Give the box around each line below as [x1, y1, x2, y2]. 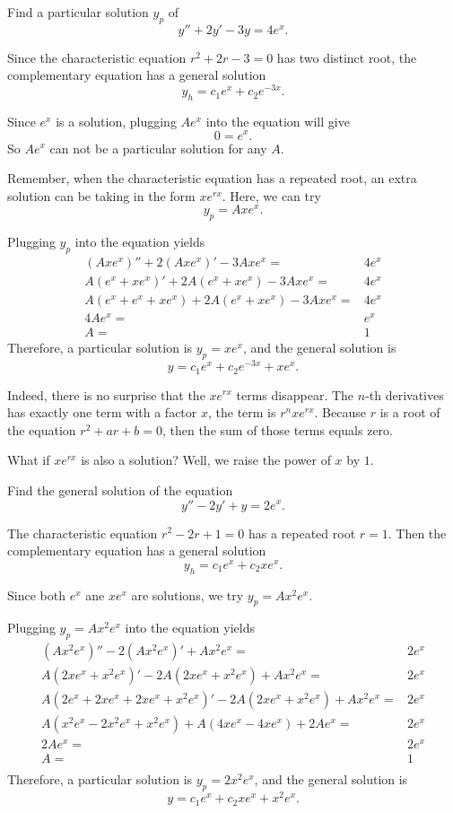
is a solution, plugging [56, 111, 177, 130]
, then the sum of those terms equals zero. [161, 420, 393, 439]
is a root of [379, 403, 440, 422]
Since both [7, 585, 65, 604]
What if [7, 450, 50, 469]
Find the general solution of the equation [7, 480, 233, 499]
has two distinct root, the [276, 48, 417, 66]
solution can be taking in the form [7, 186, 196, 205]
